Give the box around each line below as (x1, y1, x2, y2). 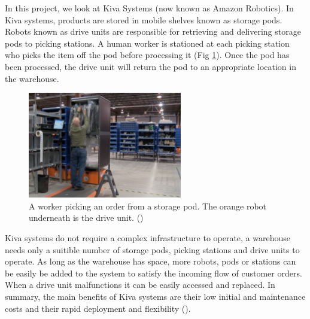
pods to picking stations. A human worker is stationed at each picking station (5, 37, 290, 49)
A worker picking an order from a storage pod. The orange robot (29, 199, 267, 212)
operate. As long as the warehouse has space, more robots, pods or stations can (5, 255, 296, 268)
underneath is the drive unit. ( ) (29, 211, 144, 224)
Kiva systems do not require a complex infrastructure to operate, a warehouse (5, 232, 291, 244)
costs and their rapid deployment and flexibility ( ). (5, 302, 191, 314)
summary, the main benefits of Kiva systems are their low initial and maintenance (5, 290, 306, 303)
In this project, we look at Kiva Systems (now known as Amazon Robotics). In (5, 2, 294, 14)
